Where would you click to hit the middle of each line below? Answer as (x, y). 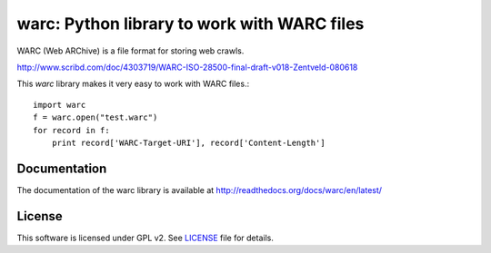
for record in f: (71, 130)
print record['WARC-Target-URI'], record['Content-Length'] (189, 142)
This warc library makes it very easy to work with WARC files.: (133, 84)
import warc (60, 105)
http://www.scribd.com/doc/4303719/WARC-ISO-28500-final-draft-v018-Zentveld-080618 (187, 67)
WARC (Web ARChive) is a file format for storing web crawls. (130, 51)
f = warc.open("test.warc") (95, 117)
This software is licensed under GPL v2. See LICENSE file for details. (145, 238)
